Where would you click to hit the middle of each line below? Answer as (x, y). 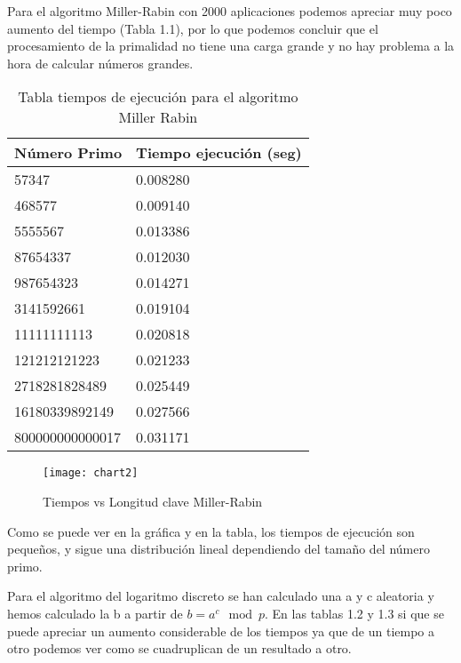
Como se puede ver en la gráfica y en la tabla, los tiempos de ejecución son (211, 531)
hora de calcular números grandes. (100, 63)
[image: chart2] (91, 473)
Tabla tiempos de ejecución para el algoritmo (158, 97)
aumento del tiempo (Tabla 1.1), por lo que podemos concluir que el (193, 28)
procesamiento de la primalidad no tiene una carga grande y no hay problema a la (231, 46)
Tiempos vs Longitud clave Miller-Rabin (153, 502)
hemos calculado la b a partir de (95, 613)
